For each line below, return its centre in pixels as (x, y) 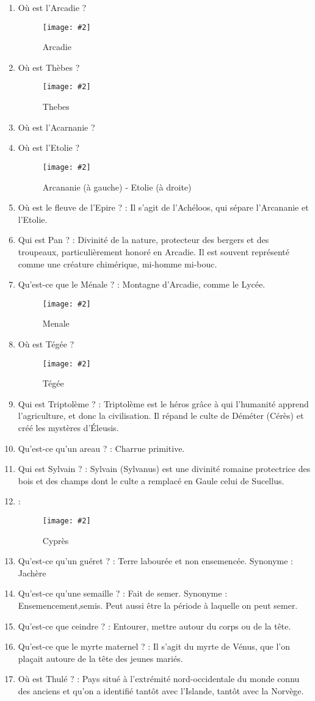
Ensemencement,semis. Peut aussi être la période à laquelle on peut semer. (158, 605)
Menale (56, 323)
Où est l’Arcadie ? (52, 7)
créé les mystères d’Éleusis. (68, 427)
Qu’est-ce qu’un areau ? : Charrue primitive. (101, 448)
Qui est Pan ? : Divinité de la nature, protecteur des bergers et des (143, 240)
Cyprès (56, 540)
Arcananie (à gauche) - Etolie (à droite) (117, 187)
